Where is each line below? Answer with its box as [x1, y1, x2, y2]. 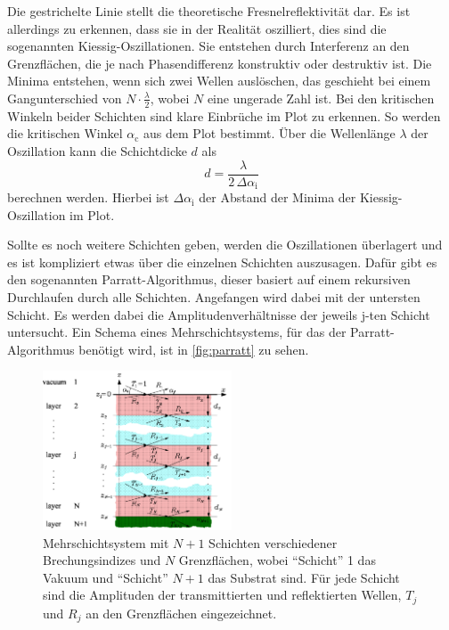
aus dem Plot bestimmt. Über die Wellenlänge [143, 124, 396, 143]
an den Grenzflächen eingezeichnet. [86, 603, 277, 622]
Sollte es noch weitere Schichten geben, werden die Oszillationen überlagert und [7, 235, 443, 254]
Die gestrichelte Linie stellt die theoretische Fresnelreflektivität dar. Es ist [7, 2, 411, 20]
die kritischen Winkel [7, 124, 123, 143]
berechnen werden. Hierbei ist [7, 188, 169, 207]
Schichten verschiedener [208, 533, 338, 552]
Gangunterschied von [7, 88, 122, 107]
